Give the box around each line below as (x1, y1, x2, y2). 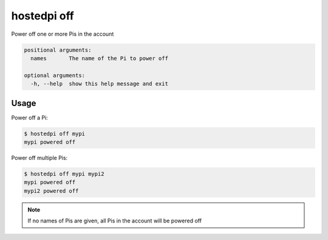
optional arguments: (24, 72, 85, 79)
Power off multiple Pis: (11, 154, 68, 161)
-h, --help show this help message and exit (30, 81, 168, 87)
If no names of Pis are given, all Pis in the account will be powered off (27, 217, 202, 224)
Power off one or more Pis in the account (11, 30, 114, 38)
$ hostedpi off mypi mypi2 (24, 170, 104, 177)
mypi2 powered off (24, 187, 79, 194)
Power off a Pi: (11, 114, 48, 121)
